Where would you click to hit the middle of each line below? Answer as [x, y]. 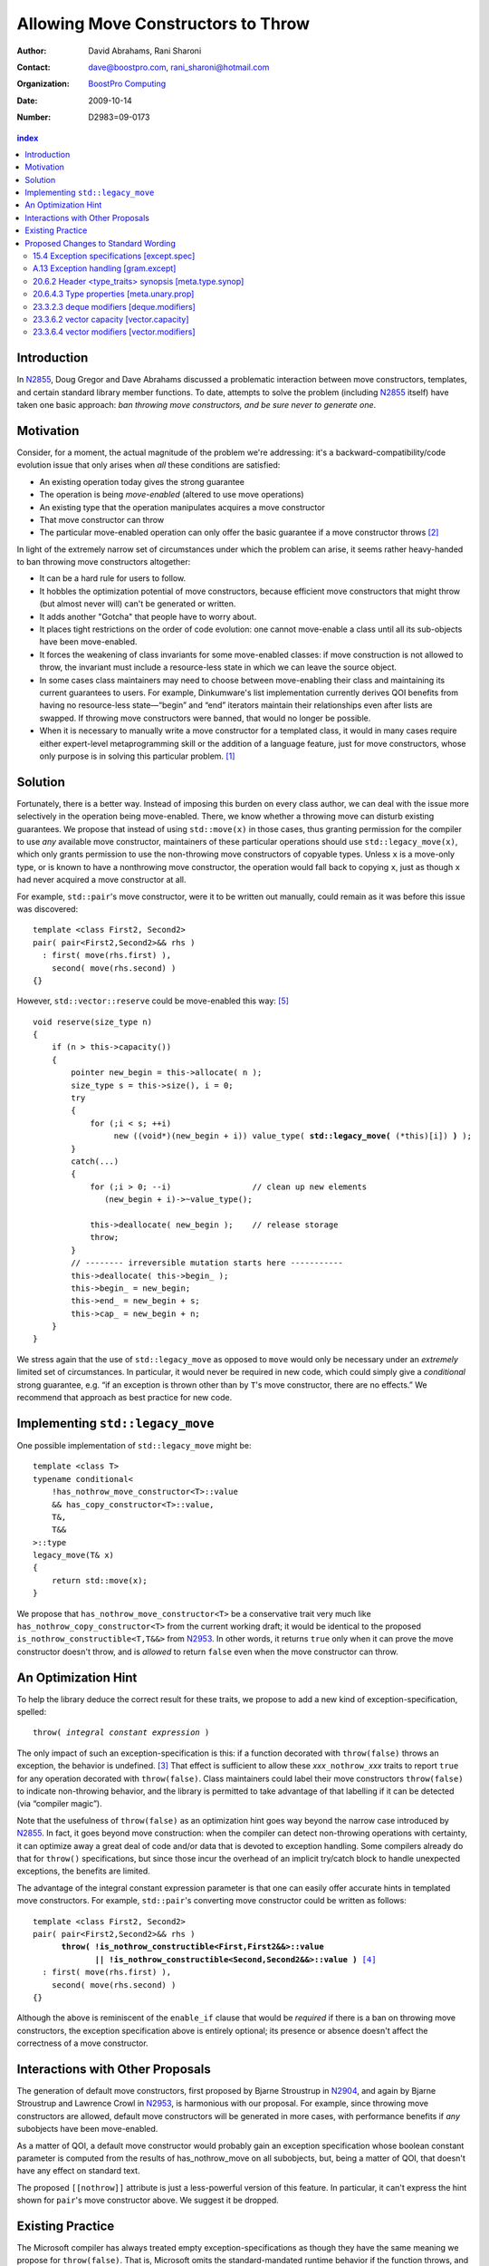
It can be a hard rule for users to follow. [113, 578]
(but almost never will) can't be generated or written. [138, 604]
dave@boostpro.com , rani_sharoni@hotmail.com [179, 67]
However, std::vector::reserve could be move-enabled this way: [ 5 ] [153, 1001]
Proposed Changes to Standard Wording [100, 243]
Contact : [34, 67]
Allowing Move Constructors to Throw [163, 24]
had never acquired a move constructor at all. [101, 880]
